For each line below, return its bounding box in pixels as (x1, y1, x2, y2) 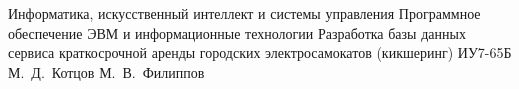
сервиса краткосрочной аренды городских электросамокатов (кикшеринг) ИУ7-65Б (8, 42, 512, 63)
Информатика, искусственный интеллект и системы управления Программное (8, 3, 481, 23)
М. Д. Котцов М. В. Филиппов (8, 61, 205, 82)
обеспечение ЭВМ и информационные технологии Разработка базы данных (8, 22, 466, 43)
